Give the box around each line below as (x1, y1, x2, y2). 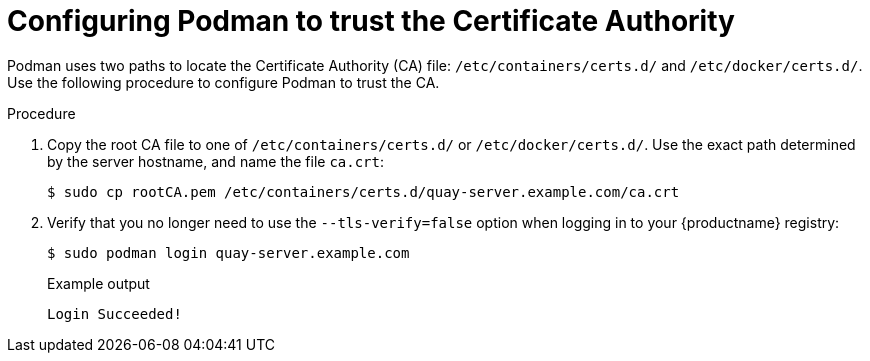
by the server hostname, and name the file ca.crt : (47, 152, 385, 170)
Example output (47, 274, 150, 292)
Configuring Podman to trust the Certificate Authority (7, 4, 735, 38)
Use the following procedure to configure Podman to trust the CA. (7, 73, 440, 91)
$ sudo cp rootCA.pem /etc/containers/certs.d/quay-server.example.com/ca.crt (47, 183, 680, 200)
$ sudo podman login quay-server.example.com (47, 244, 410, 261)
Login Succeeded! (47, 305, 182, 322)
